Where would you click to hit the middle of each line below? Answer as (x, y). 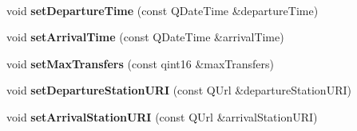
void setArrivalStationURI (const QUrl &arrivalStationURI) (162, 116)
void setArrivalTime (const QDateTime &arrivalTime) (145, 37)
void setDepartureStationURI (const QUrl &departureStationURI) (179, 90)
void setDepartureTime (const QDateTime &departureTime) (163, 10)
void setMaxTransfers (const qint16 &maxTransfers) (141, 63)
